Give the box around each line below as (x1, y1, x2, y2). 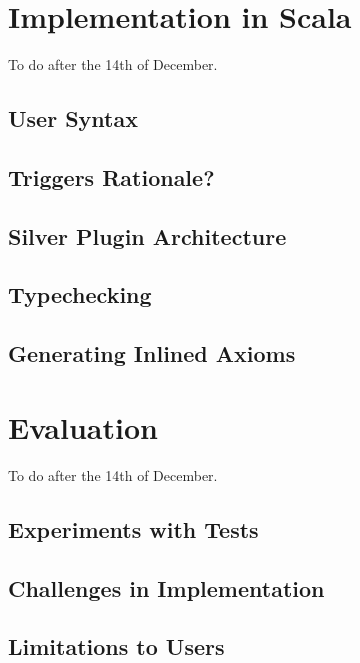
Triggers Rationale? (8, 161, 215, 192)
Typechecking (8, 279, 152, 310)
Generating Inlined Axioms (8, 338, 296, 369)
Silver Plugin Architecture (8, 220, 287, 251)
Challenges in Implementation (8, 572, 325, 603)
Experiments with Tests (8, 513, 259, 544)
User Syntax (8, 103, 138, 134)
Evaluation (8, 406, 158, 447)
